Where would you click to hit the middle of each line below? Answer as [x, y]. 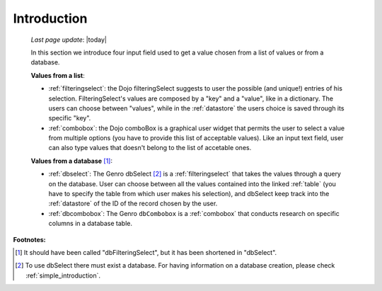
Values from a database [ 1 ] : [72, 161]
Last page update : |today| [69, 40]
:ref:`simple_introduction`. [63, 275]
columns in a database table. [90, 224]
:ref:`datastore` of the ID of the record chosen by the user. [133, 204]
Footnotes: [29, 239]
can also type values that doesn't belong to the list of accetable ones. [150, 148]
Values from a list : [58, 75]
